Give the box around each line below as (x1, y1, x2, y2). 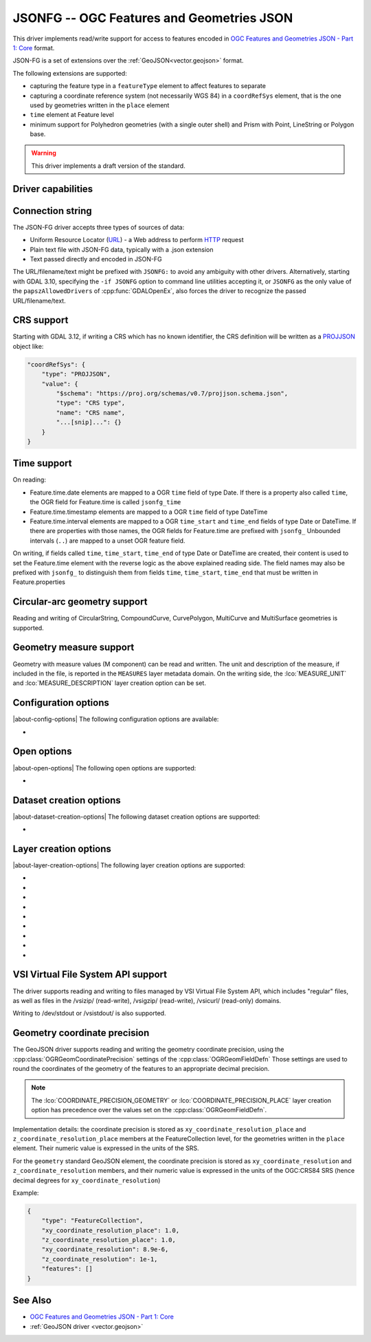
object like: (12, 342, 44, 350)
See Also (12, 1295, 52, 1306)
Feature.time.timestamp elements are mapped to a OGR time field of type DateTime (30, 508, 268, 516)
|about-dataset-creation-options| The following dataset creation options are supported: (12, 812, 260, 821)
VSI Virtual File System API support (12, 968, 168, 980)
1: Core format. (12, 43, 55, 52)
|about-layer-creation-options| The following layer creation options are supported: (12, 861, 246, 869)
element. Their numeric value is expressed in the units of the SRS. (12, 1144, 199, 1152)
